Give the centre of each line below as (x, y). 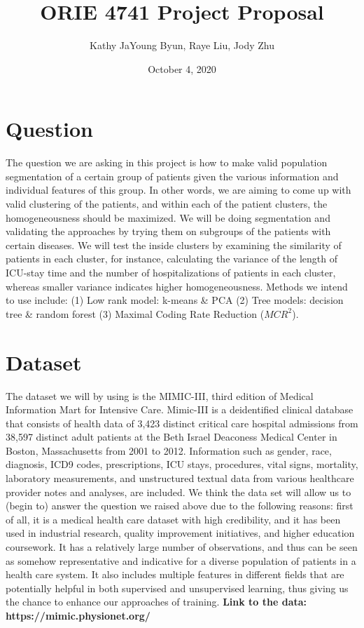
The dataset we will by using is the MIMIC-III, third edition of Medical (160, 395)
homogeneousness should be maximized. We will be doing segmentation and (168, 217)
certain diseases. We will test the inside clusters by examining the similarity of (174, 245)
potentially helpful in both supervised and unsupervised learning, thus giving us (177, 588)
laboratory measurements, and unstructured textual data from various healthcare (180, 478)
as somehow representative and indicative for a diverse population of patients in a (181, 560)
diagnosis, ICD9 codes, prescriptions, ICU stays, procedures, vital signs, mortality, (182, 464)
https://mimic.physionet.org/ (78, 615)
